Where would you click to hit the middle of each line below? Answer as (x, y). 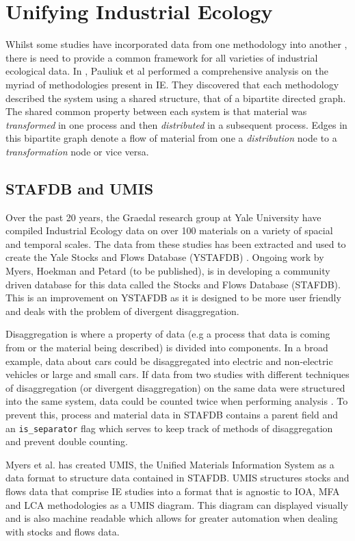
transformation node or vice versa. (77, 151)
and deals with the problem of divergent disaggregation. (122, 311)
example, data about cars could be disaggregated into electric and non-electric (169, 361)
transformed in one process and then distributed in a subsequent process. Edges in (176, 124)
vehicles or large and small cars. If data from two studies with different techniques (177, 374)
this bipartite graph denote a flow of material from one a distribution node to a (171, 138)
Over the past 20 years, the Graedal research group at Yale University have (163, 217)
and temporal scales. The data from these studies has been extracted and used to (176, 243)
